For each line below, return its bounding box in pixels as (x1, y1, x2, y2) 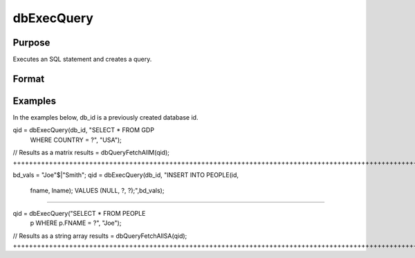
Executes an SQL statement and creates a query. (12, 55, 152, 64)
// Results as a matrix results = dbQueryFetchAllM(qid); (12, 149, 169, 157)
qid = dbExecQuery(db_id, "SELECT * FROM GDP (12, 126, 155, 134)
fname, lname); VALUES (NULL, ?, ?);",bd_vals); (30, 187, 165, 195)
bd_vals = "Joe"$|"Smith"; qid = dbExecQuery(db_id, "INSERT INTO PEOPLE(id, (12, 170, 239, 179)
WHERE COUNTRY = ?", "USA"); (30, 136, 122, 144)
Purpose (12, 37, 50, 48)
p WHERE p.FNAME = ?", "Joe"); (30, 219, 122, 228)
